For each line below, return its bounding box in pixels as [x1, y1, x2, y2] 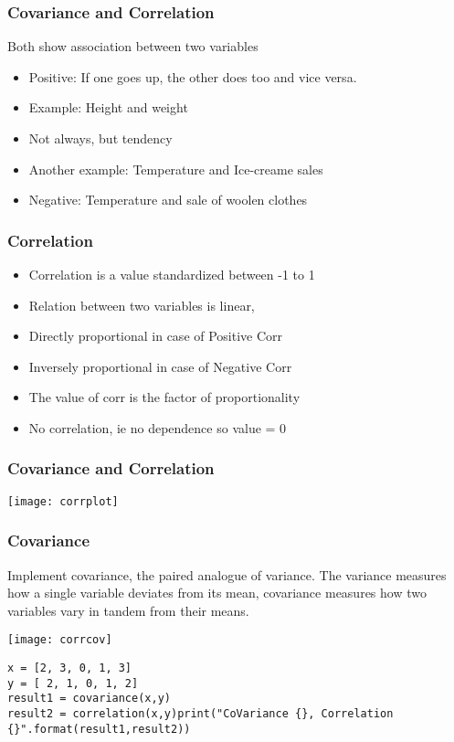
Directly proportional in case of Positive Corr [28, 326, 283, 345]
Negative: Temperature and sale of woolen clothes [28, 190, 308, 209]
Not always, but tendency [28, 129, 173, 147]
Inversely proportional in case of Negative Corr [28, 356, 292, 376]
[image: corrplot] [7, 494, 119, 508]
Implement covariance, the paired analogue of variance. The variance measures [7, 565, 447, 584]
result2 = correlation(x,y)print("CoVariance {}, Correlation [7, 707, 394, 721]
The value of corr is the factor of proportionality [28, 387, 301, 407]
